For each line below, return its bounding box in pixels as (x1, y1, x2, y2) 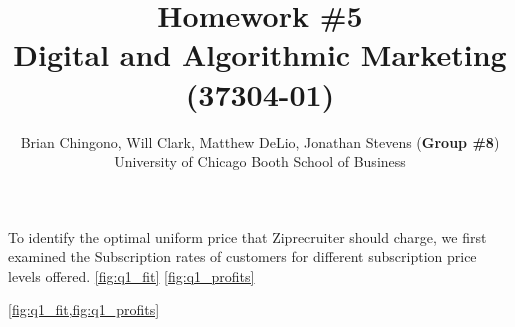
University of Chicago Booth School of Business (114, 151, 406, 172)
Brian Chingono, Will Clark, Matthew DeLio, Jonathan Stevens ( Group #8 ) (20, 131, 500, 152)
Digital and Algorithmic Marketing (13, 34, 507, 75)
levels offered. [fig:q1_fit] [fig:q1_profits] (8, 265, 255, 286)
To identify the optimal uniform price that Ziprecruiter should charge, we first (8, 226, 487, 247)
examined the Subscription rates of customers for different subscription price (8, 246, 477, 267)
